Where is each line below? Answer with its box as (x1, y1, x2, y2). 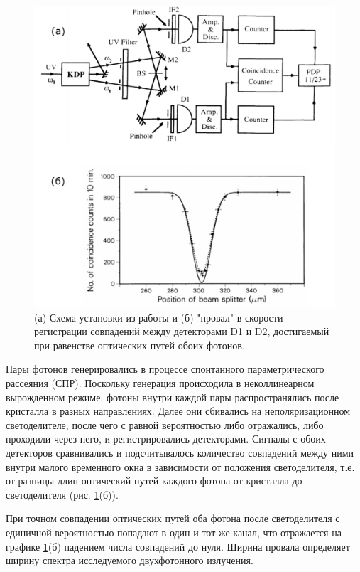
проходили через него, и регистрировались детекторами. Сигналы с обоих (6, 431, 326, 446)
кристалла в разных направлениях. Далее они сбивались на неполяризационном (6, 403, 351, 418)
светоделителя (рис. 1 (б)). (6, 487, 119, 502)
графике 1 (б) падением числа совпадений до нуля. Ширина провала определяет (6, 539, 350, 554)
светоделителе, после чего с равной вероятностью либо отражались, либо (6, 417, 324, 432)
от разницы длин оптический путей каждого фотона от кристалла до (6, 473, 302, 488)
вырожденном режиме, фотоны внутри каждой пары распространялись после (6, 389, 339, 404)
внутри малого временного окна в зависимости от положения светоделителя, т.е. (6, 459, 355, 474)
